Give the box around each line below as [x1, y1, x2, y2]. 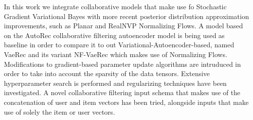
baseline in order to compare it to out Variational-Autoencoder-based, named [4, 40, 235, 50]
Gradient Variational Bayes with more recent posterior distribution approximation [4, 11, 249, 21]
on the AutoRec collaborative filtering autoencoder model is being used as [4, 30, 225, 40]
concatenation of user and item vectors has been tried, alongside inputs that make [4, 97, 249, 107]
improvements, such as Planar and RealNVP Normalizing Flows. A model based [4, 20, 243, 31]
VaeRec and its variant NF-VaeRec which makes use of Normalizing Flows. [4, 49, 227, 59]
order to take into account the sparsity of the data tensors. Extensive [4, 68, 210, 79]
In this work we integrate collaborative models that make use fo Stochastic [4, 1, 227, 11]
